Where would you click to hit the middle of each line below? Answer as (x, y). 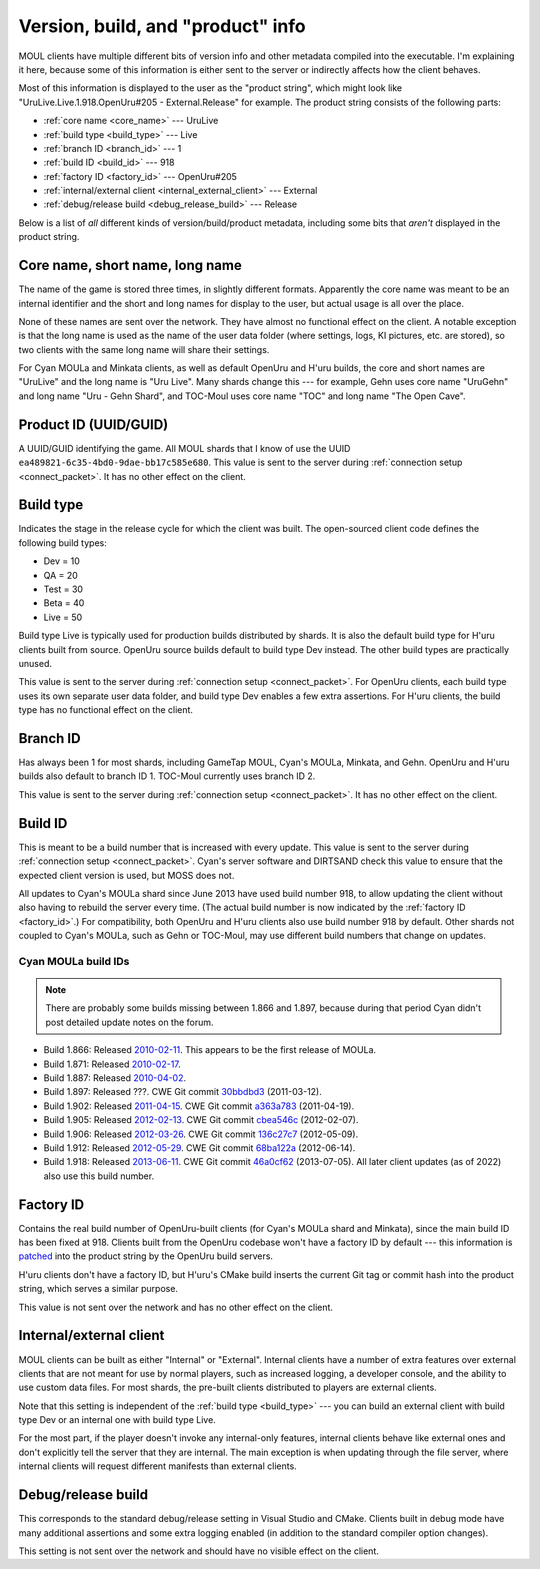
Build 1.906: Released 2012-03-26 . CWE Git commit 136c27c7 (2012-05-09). (201, 1134)
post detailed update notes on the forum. (129, 1022)
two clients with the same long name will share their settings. (144, 349)
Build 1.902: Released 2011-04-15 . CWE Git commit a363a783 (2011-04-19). (199, 1106)
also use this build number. (99, 1176)
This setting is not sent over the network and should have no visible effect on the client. (198, 1551)
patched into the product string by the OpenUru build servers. (146, 1256)
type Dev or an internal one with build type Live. (117, 1420)
